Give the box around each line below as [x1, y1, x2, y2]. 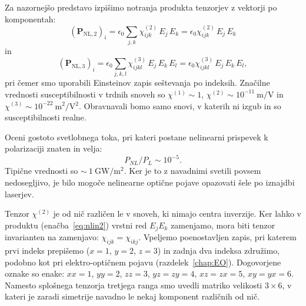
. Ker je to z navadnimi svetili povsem [124, 164, 261, 177]
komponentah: [5, 12, 56, 25]
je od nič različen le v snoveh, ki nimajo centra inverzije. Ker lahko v [53, 207, 301, 220]
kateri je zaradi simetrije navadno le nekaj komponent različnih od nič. [5, 290, 260, 302]
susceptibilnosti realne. [5, 111, 87, 123]
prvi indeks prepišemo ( [5, 244, 90, 256]
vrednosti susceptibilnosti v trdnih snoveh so [5, 88, 165, 100]
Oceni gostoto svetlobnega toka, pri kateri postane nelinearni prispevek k [5, 130, 268, 143]
